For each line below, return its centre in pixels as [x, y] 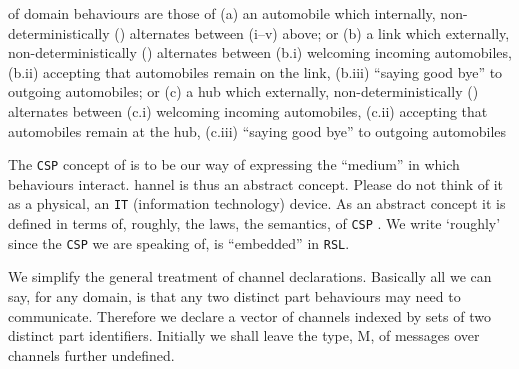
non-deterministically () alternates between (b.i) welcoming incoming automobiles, [260, 52]
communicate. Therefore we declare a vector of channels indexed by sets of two [249, 315]
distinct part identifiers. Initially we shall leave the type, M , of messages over [244, 335]
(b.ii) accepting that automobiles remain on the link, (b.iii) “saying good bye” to [255, 71]
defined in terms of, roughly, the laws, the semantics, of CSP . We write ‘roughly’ [254, 223]
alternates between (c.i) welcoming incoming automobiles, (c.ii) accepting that [248, 110]
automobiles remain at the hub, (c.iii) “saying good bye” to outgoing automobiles [257, 130]
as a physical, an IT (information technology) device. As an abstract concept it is [257, 203]
